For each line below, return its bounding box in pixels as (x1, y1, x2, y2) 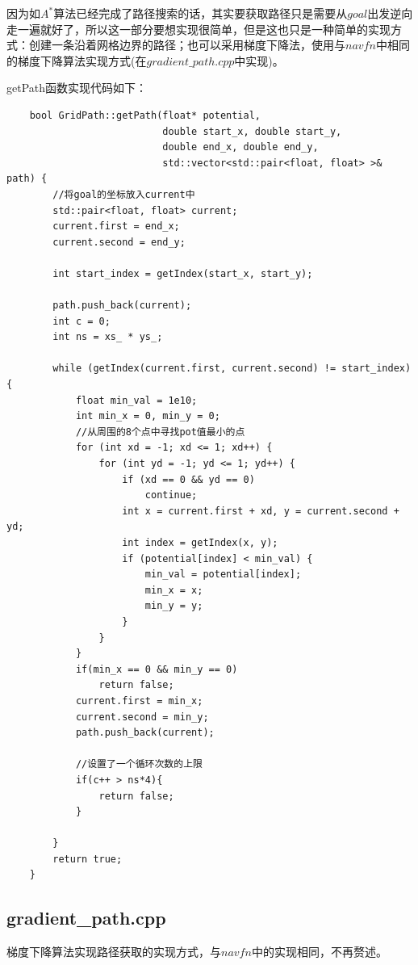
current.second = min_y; (75, 711, 209, 723)
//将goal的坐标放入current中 (52, 188, 195, 200)
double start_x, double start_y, (162, 125, 342, 137)
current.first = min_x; (75, 694, 203, 707)
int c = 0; (52, 315, 111, 327)
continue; (144, 489, 198, 501)
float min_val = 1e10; (75, 394, 198, 406)
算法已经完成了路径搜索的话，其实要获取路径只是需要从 (53, 5, 348, 21)
